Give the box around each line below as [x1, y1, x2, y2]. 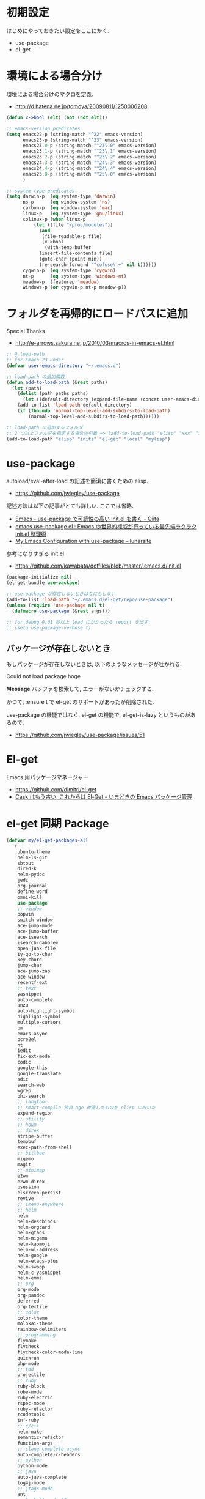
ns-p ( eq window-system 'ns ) [22, 199, 111, 205]
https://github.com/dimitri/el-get [15, 786, 97, 793]
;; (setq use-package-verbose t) [6, 624, 92, 631]
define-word [17, 888, 48, 895]
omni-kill [17, 894, 43, 900]
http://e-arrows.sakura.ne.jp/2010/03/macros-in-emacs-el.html [15, 339, 175, 347]
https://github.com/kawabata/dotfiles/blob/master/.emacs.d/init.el [15, 562, 181, 569]
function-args [17, 1440, 53, 1446]
